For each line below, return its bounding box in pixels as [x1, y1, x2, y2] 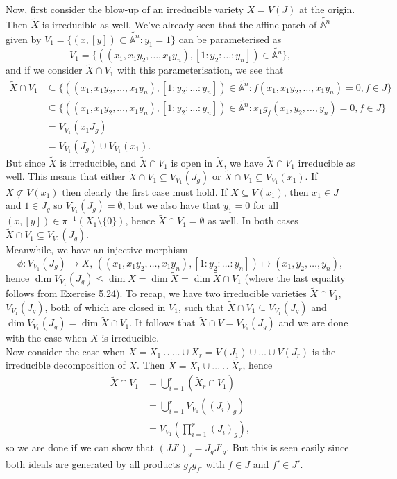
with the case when [6, 330, 87, 345]
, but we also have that [122, 198, 221, 212]
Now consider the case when [6, 344, 126, 358]
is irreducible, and [60, 155, 137, 169]
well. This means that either [6, 169, 126, 183]
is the [312, 344, 336, 358]
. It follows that [129, 315, 196, 330]
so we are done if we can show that [6, 440, 155, 455]
